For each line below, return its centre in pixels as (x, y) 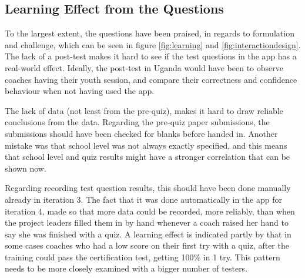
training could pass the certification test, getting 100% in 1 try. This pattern (143, 257)
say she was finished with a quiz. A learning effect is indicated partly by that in (148, 234)
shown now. (26, 168)
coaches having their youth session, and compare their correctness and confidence (151, 79)
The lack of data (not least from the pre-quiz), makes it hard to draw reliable (144, 110)
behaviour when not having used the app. (80, 91)
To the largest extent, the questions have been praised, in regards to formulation (150, 33)
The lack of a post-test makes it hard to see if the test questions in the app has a (151, 56)
